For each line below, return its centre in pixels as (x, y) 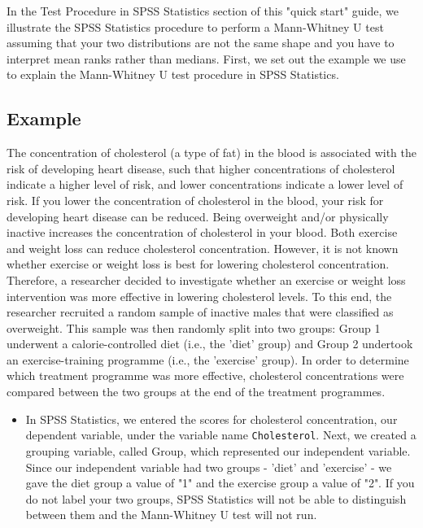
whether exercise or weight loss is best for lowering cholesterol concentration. (198, 264)
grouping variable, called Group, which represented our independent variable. (218, 450)
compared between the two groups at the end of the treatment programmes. (196, 392)
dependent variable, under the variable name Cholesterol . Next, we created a (221, 435)
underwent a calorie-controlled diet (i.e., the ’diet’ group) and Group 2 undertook (210, 344)
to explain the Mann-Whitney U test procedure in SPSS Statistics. (173, 74)
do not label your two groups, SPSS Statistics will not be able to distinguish (216, 498)
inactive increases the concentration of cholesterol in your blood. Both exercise (202, 232)
